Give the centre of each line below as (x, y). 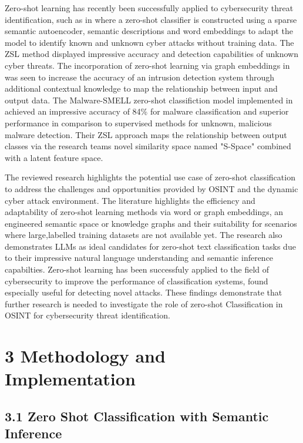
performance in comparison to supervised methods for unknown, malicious (138, 123)
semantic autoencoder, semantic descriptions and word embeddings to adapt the (149, 31)
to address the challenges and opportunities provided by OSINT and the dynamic (151, 188)
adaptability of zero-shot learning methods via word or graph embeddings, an (144, 212)
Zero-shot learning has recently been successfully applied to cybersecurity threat (149, 8)
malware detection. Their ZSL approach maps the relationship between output (146, 134)
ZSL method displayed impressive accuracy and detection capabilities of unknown (151, 54)
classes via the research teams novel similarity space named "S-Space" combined (148, 146)
